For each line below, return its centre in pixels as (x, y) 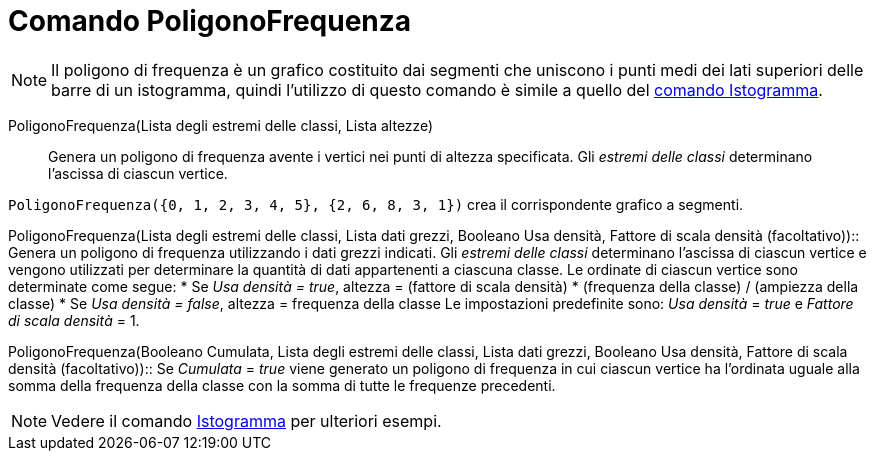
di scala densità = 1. (74, 320)
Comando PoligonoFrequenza (210, 21)
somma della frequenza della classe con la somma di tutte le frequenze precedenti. (282, 385)
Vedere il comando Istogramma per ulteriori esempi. (246, 420)
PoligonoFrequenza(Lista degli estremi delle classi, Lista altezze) (221, 125)
